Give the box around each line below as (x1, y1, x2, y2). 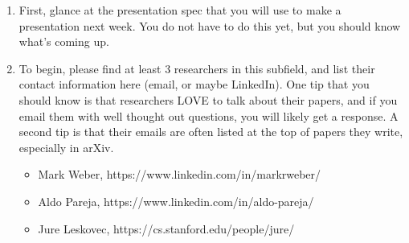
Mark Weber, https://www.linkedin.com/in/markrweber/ (38, 166, 321, 183)
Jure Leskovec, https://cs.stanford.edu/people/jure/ (38, 220, 295, 237)
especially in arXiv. (18, 138, 114, 155)
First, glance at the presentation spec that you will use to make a (18, 2, 342, 18)
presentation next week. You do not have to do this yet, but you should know (18, 17, 401, 34)
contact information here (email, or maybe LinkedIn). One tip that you (18, 76, 370, 93)
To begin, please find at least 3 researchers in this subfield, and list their (18, 60, 375, 76)
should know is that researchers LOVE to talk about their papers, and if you (18, 91, 398, 108)
